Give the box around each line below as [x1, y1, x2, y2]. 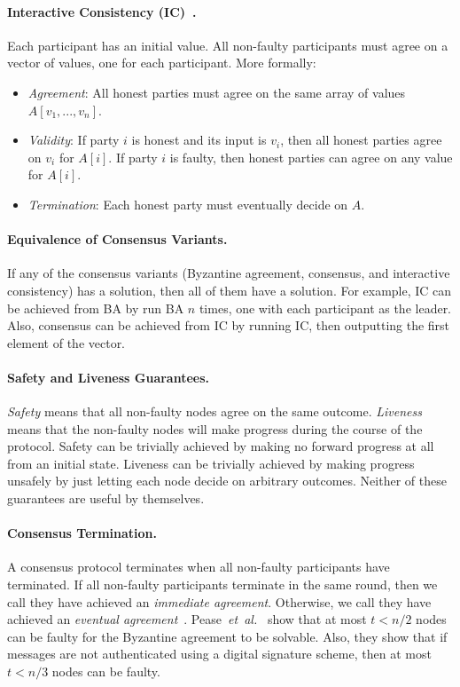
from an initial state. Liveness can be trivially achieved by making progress [7, 454, 415, 472]
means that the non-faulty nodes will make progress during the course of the [7, 419, 423, 438]
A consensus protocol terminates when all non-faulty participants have [7, 557, 390, 576]
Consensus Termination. [7, 524, 158, 542]
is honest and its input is [131, 130, 267, 149]
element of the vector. [7, 333, 126, 351]
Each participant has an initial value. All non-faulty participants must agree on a [7, 36, 448, 54]
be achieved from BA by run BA [7, 298, 184, 317]
